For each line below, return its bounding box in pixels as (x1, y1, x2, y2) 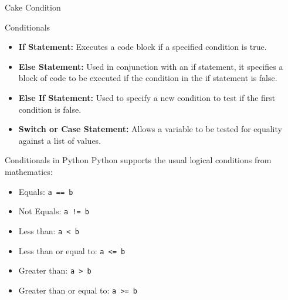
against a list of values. (18, 134, 101, 146)
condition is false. (18, 103, 82, 115)
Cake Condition (5, 1, 61, 13)
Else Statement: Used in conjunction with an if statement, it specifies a (18, 60, 283, 72)
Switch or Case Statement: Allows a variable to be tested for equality (18, 123, 282, 135)
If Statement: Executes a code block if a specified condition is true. (18, 41, 267, 53)
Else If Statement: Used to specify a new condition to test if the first (18, 91, 276, 103)
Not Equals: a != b (18, 205, 90, 217)
